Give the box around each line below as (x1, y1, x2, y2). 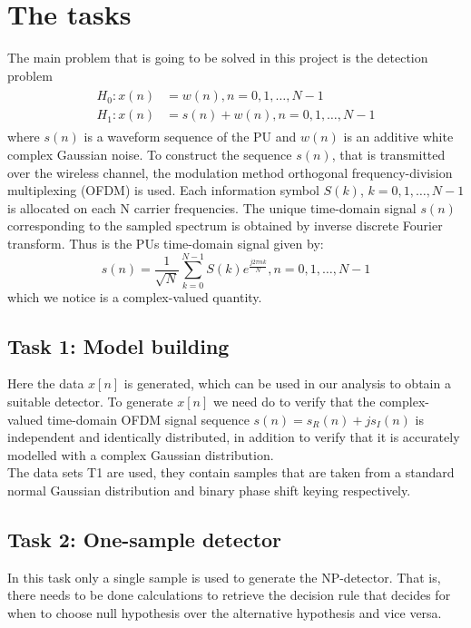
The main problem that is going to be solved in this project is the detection (7, 48, 428, 67)
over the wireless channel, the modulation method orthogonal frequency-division (7, 162, 453, 182)
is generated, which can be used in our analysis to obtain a (123, 374, 451, 393)
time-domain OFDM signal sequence (46, 409, 250, 428)
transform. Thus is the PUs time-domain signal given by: (7, 233, 324, 252)
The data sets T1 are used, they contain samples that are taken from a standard (7, 463, 455, 482)
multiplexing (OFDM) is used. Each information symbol (7, 181, 319, 200)
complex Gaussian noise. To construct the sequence (7, 145, 292, 163)
